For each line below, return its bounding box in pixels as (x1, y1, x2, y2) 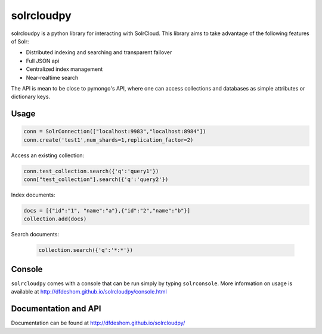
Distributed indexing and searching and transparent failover (26, 49, 172, 56)
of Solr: (11, 38, 29, 45)
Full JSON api (26, 57, 60, 64)
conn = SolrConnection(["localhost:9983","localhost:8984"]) (23, 128, 206, 135)
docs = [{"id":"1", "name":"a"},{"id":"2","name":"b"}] (23, 207, 191, 214)
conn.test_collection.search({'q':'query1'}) (23, 167, 159, 174)
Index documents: (11, 191, 55, 199)
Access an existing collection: (11, 152, 85, 159)
